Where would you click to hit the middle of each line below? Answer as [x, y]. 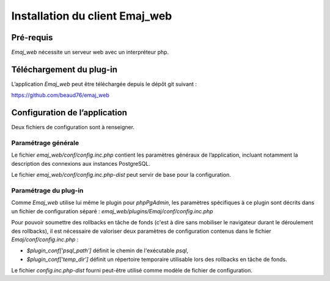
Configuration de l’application [69, 113]
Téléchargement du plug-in [64, 69]
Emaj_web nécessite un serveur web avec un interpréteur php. [90, 52]
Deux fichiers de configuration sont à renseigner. [73, 127]
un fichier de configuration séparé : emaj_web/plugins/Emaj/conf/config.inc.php [112, 211]
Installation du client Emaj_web [92, 16]
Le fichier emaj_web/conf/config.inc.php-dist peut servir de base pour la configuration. [121, 175]
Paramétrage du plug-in [47, 190]
